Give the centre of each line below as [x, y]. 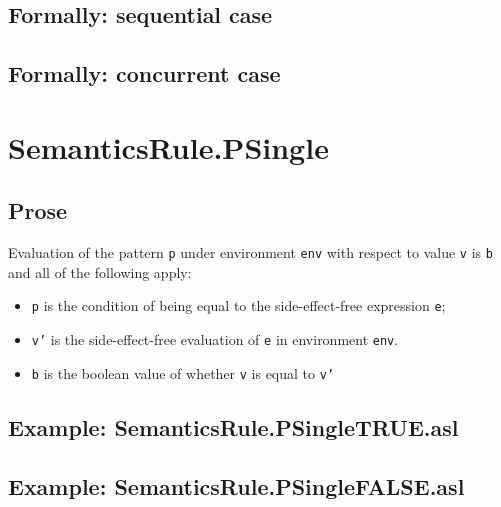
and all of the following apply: [100, 271]
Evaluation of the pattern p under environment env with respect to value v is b [250, 252]
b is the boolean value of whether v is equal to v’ [183, 372]
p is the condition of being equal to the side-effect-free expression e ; [238, 305]
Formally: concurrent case [144, 73]
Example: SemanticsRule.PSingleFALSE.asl [236, 485]
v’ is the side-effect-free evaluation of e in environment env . [215, 339]
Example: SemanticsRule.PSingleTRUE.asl [233, 426]
